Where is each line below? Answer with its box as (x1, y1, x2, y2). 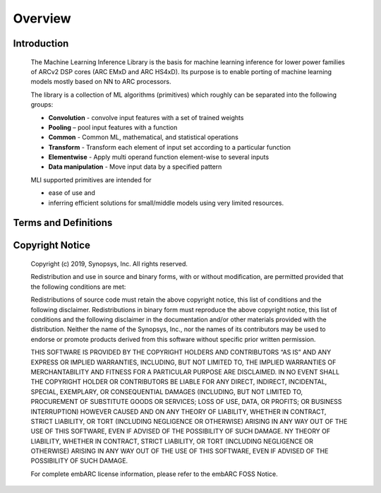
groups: (30, 100, 54, 109)
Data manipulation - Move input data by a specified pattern (48, 162, 222, 171)
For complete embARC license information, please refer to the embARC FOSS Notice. (30, 470, 278, 478)
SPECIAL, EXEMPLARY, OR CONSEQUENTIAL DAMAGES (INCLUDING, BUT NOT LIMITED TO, (30, 387, 303, 396)
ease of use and (48, 189, 95, 197)
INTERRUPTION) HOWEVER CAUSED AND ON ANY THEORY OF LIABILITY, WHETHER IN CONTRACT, (30, 407, 327, 416)
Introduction (13, 37, 69, 49)
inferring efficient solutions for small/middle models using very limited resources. (48, 198, 284, 207)
